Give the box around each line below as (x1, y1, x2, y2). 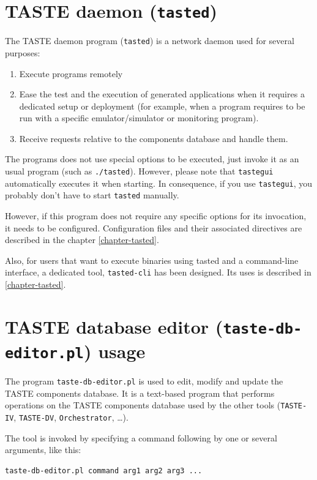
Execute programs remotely (19, 67, 123, 80)
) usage (83, 339, 146, 364)
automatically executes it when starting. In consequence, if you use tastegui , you (5, 176, 313, 189)
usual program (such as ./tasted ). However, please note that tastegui (5, 165, 274, 178)
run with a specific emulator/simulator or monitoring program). (19, 111, 259, 124)
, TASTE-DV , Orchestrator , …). (13, 411, 129, 424)
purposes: (5, 46, 40, 59)
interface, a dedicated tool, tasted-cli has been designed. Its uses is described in (5, 266, 311, 279)
